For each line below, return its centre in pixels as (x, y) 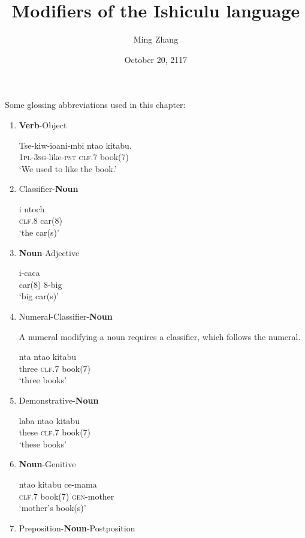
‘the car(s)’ (39, 232)
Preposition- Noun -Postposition (77, 528)
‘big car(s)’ (39, 296)
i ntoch (32, 208)
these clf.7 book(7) (55, 432)
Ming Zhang (156, 39)
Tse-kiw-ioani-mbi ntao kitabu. (75, 145)
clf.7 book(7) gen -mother (67, 496)
